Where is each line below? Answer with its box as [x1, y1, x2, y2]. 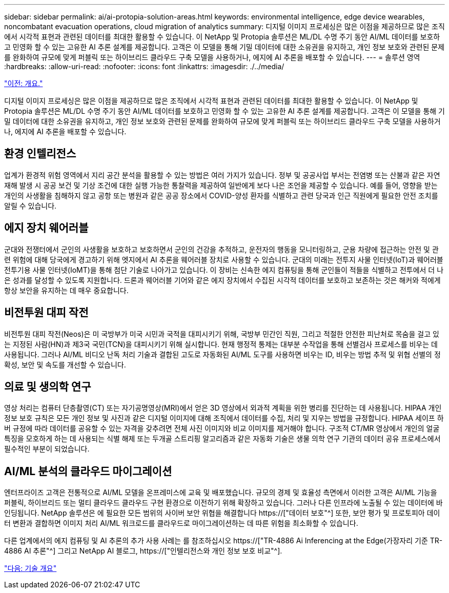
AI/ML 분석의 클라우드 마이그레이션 [4, 464, 172, 478]
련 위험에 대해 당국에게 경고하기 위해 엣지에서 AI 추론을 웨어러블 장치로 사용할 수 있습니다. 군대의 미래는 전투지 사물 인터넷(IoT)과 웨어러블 [4, 255, 443, 264]
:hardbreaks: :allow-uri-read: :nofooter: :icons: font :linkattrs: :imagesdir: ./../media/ [4, 62, 284, 71]
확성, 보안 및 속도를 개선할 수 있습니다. [4, 360, 126, 369]
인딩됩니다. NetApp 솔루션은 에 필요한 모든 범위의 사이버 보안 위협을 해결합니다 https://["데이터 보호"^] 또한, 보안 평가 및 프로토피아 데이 [4, 508, 440, 518]
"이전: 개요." [4, 79, 43, 88]
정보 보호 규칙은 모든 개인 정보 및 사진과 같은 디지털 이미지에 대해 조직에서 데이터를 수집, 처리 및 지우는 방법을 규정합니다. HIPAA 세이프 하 [4, 414, 444, 423]
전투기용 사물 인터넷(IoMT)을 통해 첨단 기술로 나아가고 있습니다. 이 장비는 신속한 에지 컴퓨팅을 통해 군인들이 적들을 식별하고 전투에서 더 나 [4, 265, 444, 274]
